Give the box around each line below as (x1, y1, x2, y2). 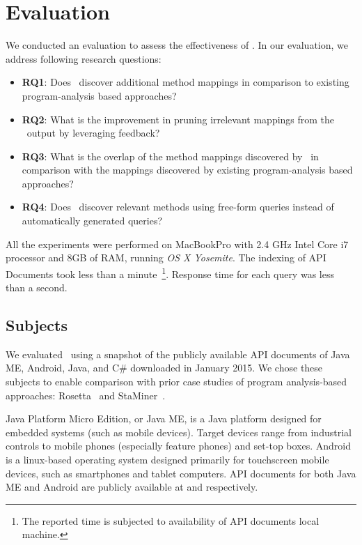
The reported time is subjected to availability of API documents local (22, 513, 320, 528)
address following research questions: (6, 51, 162, 66)
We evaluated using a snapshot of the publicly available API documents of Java (6, 346, 350, 361)
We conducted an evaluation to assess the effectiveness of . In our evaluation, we (6, 38, 348, 52)
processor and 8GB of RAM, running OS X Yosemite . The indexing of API (6, 250, 326, 265)
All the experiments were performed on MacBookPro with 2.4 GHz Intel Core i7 (6, 236, 349, 251)
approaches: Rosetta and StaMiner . (6, 387, 166, 402)
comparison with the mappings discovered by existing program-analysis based (22, 162, 353, 177)
